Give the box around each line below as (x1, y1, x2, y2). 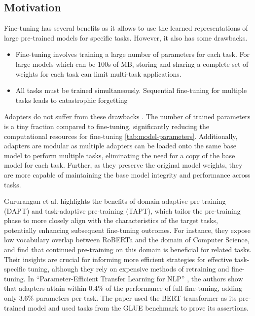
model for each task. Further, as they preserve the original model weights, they (4, 160, 243, 170)
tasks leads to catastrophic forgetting (15, 94, 128, 105)
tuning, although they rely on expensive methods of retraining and (28, 264, 229, 274)
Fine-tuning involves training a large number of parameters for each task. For (15, 49, 250, 59)
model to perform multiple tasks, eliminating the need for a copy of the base (4, 150, 235, 160)
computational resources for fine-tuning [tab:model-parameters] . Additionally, (4, 131, 238, 141)
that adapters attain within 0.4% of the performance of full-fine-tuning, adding (4, 283, 242, 293)
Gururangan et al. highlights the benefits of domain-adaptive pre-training (4, 196, 226, 206)
